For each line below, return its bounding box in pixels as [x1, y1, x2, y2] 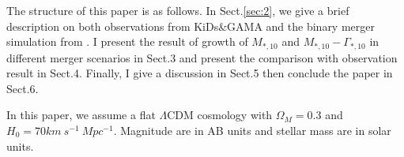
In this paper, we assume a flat [6, 107, 156, 123]
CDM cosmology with [167, 107, 273, 123]
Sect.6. [6, 80, 39, 96]
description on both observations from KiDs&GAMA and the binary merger [6, 17, 375, 34]
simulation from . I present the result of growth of [6, 33, 248, 50]
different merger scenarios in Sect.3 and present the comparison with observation [6, 49, 398, 65]
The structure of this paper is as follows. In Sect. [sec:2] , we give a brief [6, 2, 349, 18]
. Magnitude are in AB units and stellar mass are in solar [113, 122, 391, 139]
